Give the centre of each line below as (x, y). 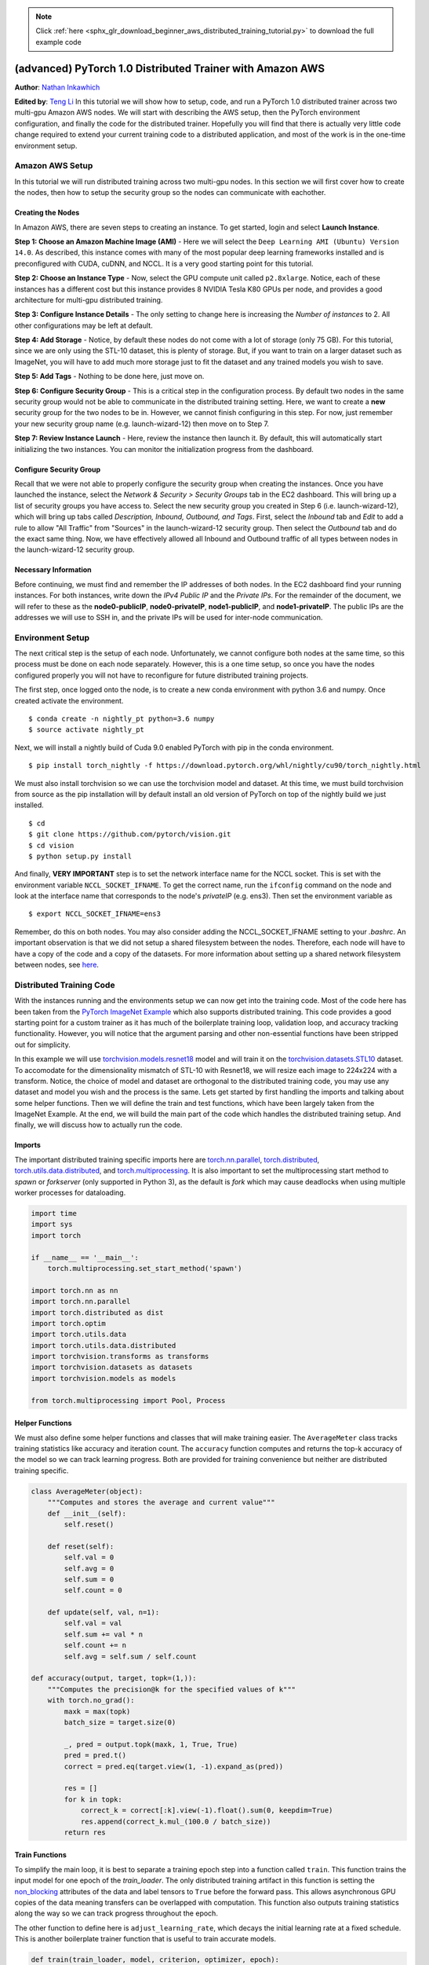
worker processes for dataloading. (70, 1193)
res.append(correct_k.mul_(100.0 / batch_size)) (176, 1821)
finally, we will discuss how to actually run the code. (98, 1125)
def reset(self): (81, 1546)
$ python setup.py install (80, 856)
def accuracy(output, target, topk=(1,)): (114, 1679)
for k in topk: (93, 1799)
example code (58, 42)
